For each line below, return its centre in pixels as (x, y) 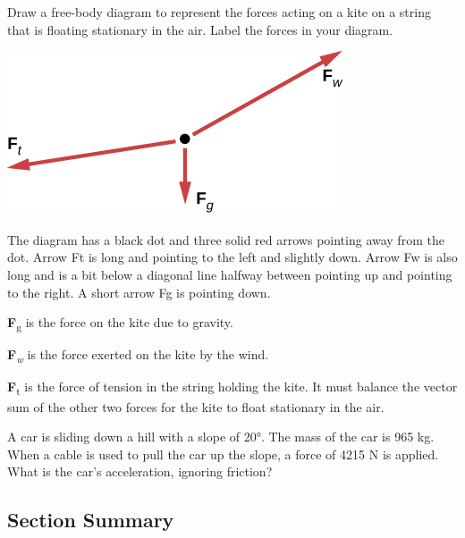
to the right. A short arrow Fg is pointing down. (139, 292)
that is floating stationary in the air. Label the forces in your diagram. (200, 29)
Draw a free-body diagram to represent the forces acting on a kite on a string (219, 12)
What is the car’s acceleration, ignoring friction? (140, 471)
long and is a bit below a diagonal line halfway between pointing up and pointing (230, 274)
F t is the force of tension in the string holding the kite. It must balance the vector (232, 388)
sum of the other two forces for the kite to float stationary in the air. (196, 406)
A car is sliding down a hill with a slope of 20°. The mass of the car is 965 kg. (221, 437)
